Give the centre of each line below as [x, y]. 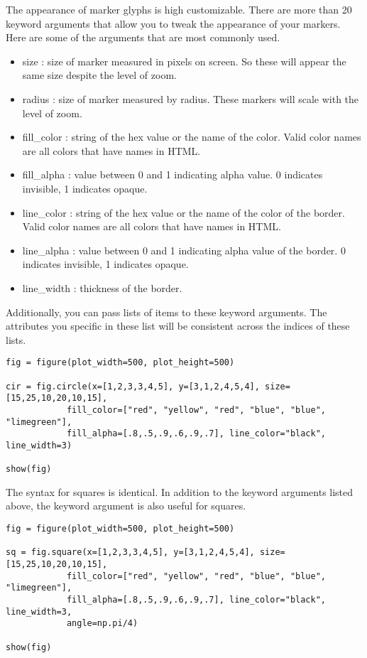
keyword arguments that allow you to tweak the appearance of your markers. [173, 23]
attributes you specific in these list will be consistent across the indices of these [178, 326]
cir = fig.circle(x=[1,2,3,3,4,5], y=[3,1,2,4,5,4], [133, 386]
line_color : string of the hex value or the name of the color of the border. [183, 212]
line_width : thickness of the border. [102, 287]
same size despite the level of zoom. [99, 75]
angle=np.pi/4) [102, 624]
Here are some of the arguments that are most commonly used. [143, 37]
